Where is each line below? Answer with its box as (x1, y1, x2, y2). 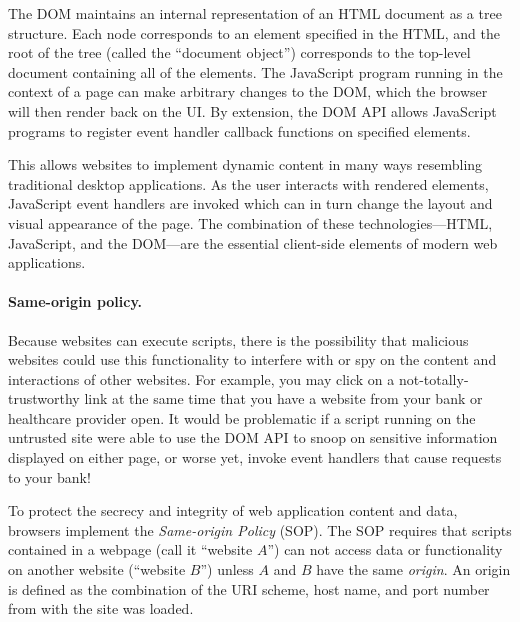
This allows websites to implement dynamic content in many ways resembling (8, 154, 483, 175)
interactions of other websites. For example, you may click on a (8, 368, 395, 389)
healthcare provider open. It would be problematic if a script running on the (8, 407, 476, 428)
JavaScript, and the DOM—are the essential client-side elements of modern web (8, 232, 498, 253)
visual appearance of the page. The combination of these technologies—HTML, (8, 212, 493, 233)
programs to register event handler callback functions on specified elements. (8, 120, 471, 141)
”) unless (200, 559, 254, 580)
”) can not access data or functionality (267, 539, 503, 560)
